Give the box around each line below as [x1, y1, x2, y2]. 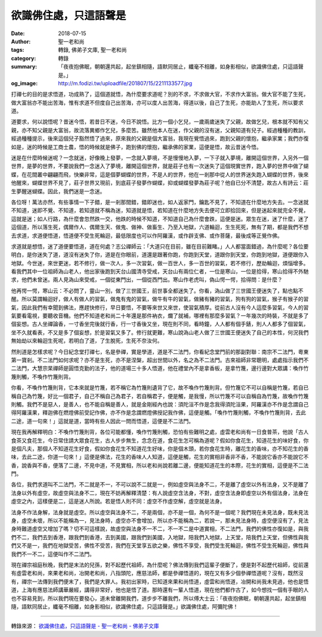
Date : [11, 30, 25, 37]
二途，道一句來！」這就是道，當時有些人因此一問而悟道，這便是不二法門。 [11, 417, 194, 424]
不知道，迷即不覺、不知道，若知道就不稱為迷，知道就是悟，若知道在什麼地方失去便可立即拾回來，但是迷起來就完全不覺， [11, 207, 309, 214]
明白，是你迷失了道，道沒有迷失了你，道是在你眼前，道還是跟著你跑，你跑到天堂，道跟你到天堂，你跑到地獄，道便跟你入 [11, 251, 309, 259]
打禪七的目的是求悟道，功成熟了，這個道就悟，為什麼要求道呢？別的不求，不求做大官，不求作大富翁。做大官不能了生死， [11, 91, 309, 98]
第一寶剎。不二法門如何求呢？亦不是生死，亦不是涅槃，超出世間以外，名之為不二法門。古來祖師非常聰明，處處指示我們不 [11, 356, 309, 363]
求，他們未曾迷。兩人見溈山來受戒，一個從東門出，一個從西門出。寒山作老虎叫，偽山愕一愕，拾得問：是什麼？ [11, 276, 283, 283]
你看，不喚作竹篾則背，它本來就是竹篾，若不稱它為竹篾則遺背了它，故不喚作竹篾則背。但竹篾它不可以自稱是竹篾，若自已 [11, 384, 309, 391]
